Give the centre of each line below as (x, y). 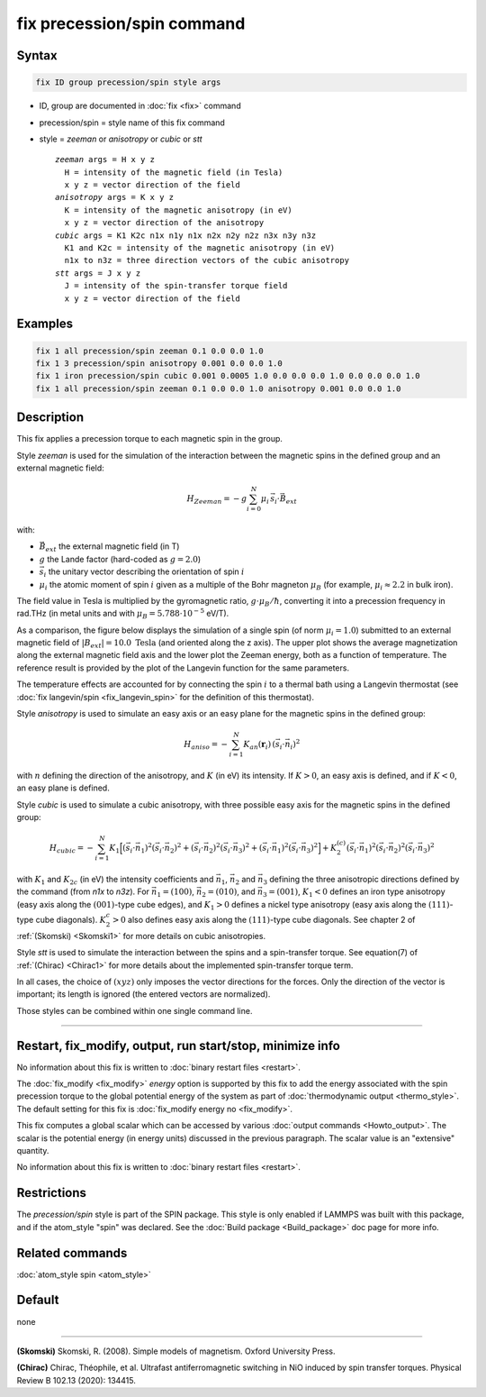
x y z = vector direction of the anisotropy (164, 223)
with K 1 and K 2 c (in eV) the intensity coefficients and (115, 881)
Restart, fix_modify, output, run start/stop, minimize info (179, 1045)
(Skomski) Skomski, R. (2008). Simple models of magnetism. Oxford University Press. (176, 1351)
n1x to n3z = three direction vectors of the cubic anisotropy (207, 260)
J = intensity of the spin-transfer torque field (176, 286)
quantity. (33, 1150)
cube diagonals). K (71, 920)
